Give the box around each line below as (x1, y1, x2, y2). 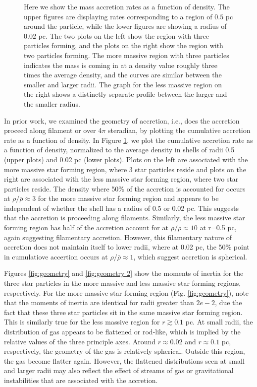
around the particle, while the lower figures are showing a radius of (24, 21, 227, 31)
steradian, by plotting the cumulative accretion (107, 125, 251, 135)
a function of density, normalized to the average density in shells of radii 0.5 (4, 144, 235, 155)
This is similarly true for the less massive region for (4, 317, 160, 327)
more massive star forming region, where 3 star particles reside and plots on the (4, 164, 246, 174)
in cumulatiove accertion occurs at (4, 251, 108, 261)
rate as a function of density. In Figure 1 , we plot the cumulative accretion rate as (4, 134, 253, 145)
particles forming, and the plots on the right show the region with (24, 40, 223, 51)
